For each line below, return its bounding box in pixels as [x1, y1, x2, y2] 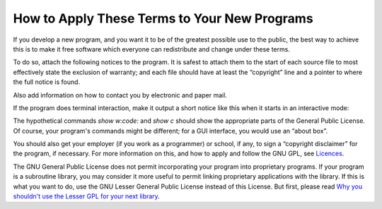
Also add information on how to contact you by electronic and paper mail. [13, 90, 228, 99]
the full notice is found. [13, 78, 81, 86]
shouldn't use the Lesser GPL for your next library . [13, 192, 161, 201]
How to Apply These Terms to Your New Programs [13, 11, 314, 26]
